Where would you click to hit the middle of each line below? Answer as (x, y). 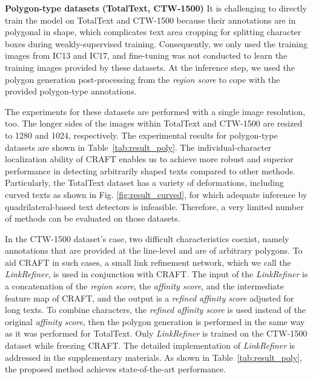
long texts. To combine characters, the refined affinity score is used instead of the (156, 310)
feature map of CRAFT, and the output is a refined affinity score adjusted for (150, 298)
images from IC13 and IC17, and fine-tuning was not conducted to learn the (146, 55)
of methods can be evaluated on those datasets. (93, 218)
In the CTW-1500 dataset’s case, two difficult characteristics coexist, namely (147, 238)
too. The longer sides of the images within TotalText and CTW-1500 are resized (154, 123)
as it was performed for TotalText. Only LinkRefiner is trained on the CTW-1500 (156, 333)
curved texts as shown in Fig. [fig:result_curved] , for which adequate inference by (156, 194)
